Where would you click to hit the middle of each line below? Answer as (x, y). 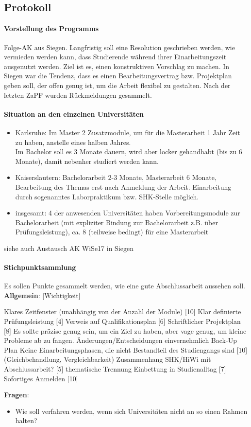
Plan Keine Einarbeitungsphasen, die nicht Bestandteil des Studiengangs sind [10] (126, 349)
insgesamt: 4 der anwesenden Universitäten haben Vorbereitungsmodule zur (128, 213)
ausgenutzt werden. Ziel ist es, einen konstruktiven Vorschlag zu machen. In (117, 66)
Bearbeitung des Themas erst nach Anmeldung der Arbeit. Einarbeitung (123, 187)
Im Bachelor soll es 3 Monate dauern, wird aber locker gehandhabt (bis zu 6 (129, 151)
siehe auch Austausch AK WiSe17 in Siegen (69, 248)
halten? (26, 420)
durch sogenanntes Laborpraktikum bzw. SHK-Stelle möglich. (107, 196)
